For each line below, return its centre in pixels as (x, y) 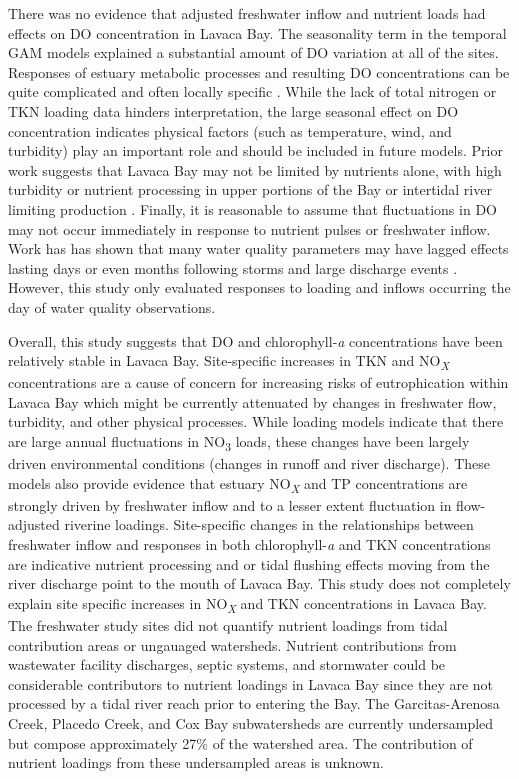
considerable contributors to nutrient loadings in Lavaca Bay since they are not (251, 683)
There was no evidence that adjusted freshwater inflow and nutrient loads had (247, 13)
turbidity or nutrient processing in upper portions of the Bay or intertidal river (250, 189)
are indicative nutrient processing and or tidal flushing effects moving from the (249, 563)
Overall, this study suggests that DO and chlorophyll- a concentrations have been (255, 340)
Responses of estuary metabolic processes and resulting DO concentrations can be (259, 71)
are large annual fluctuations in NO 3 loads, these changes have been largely (239, 442)
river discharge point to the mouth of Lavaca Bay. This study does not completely (259, 583)
